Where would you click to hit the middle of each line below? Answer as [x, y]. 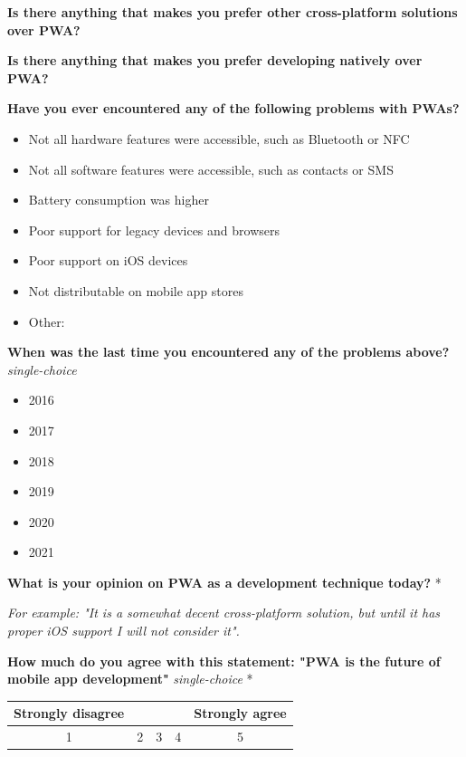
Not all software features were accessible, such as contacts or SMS [211, 169]
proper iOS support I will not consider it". [124, 631]
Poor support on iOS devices [108, 260]
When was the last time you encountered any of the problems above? [228, 352]
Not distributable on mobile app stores [136, 290]
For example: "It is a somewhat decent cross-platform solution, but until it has [224, 613]
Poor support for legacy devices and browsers [154, 230]
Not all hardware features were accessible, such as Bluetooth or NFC [219, 138]
